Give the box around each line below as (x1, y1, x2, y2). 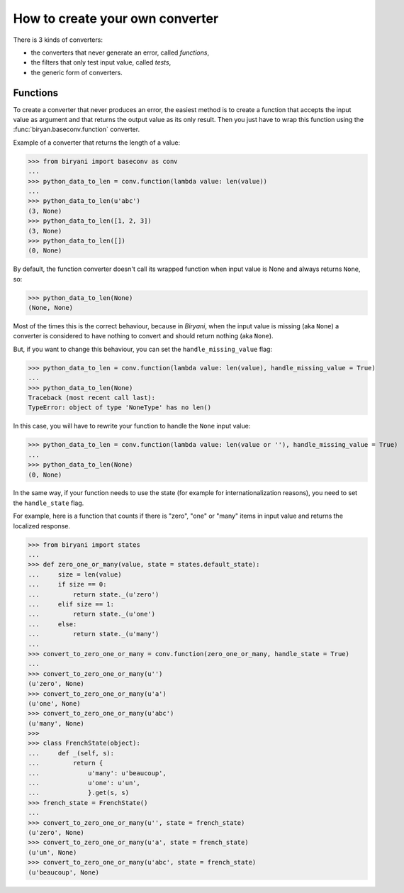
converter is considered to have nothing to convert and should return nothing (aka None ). (13, 332, 274, 340)
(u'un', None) (28, 848, 77, 856)
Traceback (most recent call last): (28, 394, 156, 401)
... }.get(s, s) (28, 789, 130, 797)
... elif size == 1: (28, 600, 115, 608)
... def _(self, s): (28, 749, 115, 757)
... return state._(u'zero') (28, 590, 159, 599)
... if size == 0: (28, 580, 107, 589)
